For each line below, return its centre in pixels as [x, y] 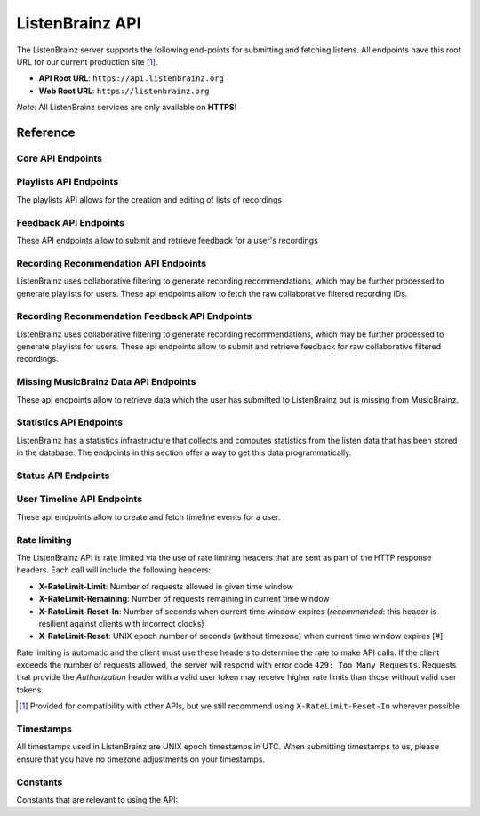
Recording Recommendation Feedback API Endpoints [134, 316]
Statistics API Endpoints [70, 422]
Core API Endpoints [59, 158]
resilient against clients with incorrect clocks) [121, 623]
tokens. [30, 690]
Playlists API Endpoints [68, 182]
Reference [46, 132]
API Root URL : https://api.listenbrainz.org [131, 78]
